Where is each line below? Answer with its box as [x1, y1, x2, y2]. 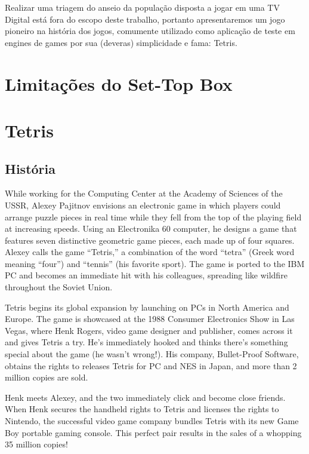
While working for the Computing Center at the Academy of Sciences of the [5, 187, 283, 200]
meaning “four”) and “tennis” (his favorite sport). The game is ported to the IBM [5, 257, 305, 269]
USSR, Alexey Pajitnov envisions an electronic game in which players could [5, 198, 281, 211]
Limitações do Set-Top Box [5, 71, 233, 96]
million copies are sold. [5, 371, 88, 384]
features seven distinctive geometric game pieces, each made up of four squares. [5, 234, 295, 246]
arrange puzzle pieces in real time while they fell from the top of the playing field [5, 210, 302, 223]
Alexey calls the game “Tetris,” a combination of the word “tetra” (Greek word [5, 246, 295, 258]
